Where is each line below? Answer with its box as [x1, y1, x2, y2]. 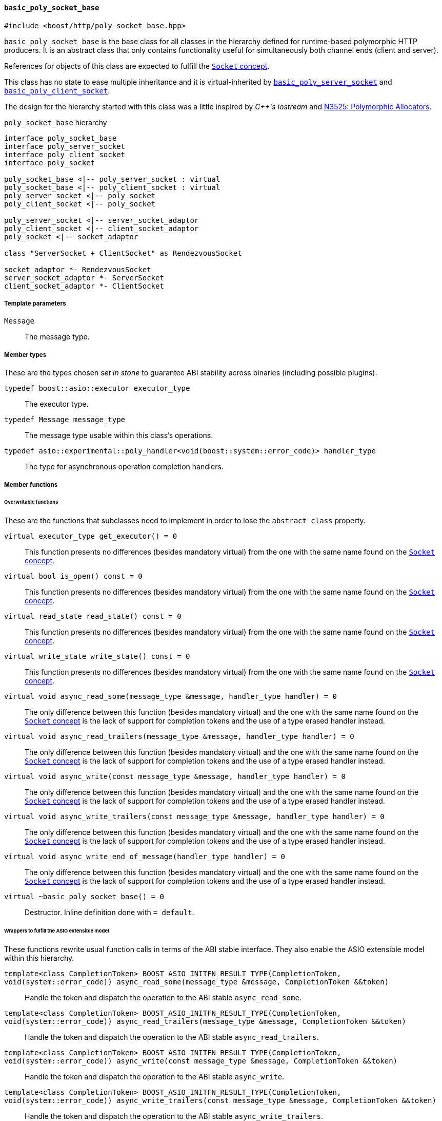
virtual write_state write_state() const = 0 [4, 652, 190, 661]
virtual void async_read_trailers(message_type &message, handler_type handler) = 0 [4, 732, 354, 741]
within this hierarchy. [4, 953, 74, 962]
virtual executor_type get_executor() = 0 [4, 532, 177, 541]
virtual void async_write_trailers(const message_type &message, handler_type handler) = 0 [4, 812, 385, 821]
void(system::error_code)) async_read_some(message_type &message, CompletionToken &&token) [4, 977, 389, 986]
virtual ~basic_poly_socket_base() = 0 [4, 892, 164, 901]
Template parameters [4, 300, 66, 307]
